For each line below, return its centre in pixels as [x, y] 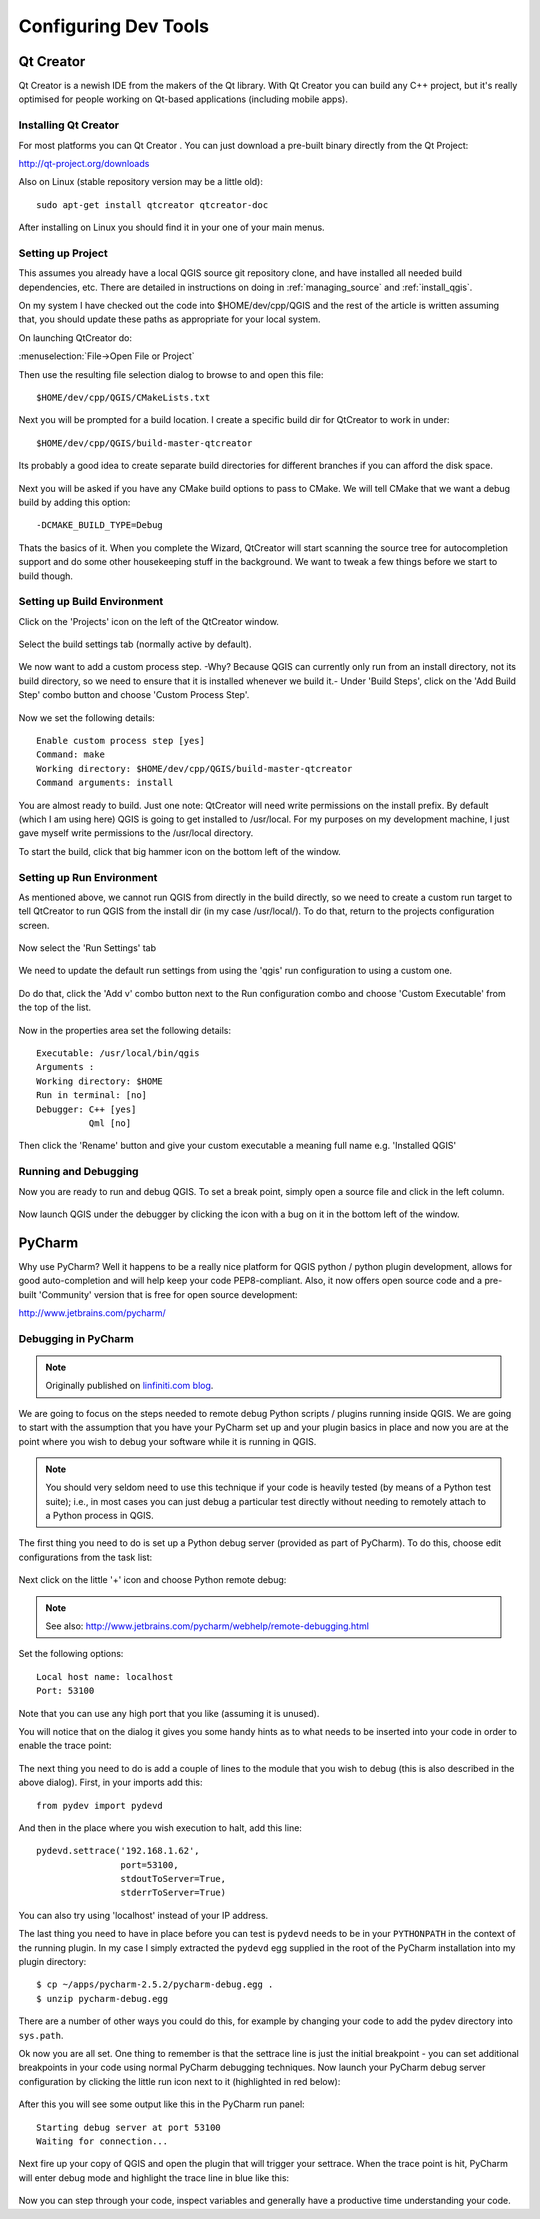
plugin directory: [52, 1962]
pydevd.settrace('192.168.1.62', [118, 1851]
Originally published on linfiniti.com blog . [129, 1386]
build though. [46, 576]
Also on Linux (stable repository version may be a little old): [141, 182]
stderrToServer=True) [173, 1893]
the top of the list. [55, 1007]
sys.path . [41, 2035]
